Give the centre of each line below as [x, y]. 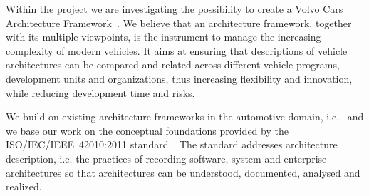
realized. [24, 186]
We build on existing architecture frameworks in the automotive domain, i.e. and [185, 117]
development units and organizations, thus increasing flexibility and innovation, [179, 78]
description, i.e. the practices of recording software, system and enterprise [166, 158]
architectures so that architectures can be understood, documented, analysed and [183, 172]
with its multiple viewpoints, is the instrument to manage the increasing [163, 37]
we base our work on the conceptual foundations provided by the [147, 130]
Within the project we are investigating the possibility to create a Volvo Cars [175, 9]
